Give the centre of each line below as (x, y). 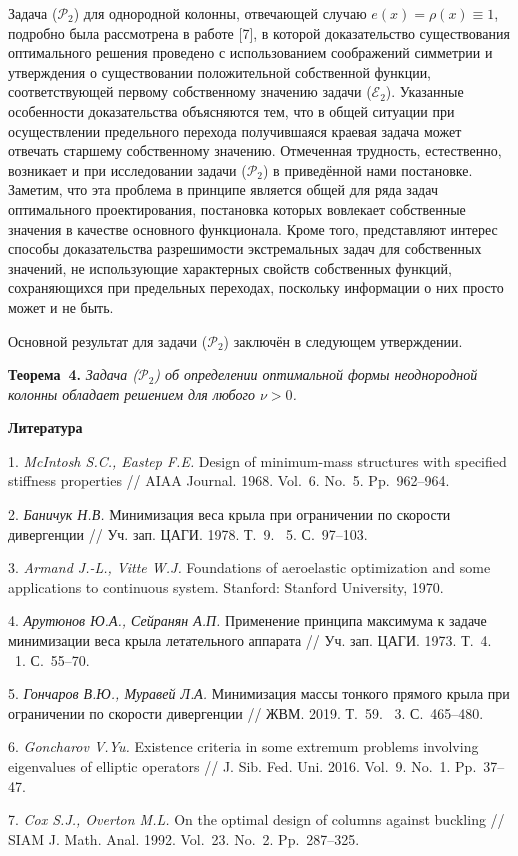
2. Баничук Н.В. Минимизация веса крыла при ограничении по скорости (229, 514)
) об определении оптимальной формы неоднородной (316, 374)
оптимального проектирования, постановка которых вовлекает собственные (237, 208)
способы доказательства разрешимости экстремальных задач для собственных (245, 248)
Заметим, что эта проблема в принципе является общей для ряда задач (223, 189)
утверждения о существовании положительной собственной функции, (220, 71)
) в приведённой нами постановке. (368, 169)
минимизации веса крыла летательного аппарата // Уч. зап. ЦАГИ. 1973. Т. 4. (250, 640)
